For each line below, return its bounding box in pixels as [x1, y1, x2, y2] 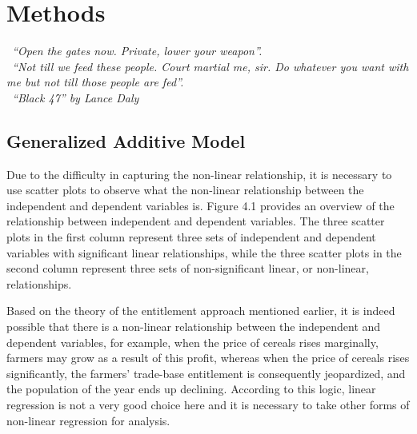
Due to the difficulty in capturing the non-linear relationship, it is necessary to [6, 165, 392, 182]
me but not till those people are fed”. [6, 74, 184, 90]
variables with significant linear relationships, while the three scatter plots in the [6, 244, 402, 261]
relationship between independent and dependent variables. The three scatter [6, 213, 385, 229]
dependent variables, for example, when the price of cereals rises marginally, [6, 333, 379, 350]
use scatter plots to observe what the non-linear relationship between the [6, 181, 364, 198]
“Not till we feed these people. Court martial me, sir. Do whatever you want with [12, 58, 409, 74]
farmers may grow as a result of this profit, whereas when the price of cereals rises [6, 349, 410, 366]
